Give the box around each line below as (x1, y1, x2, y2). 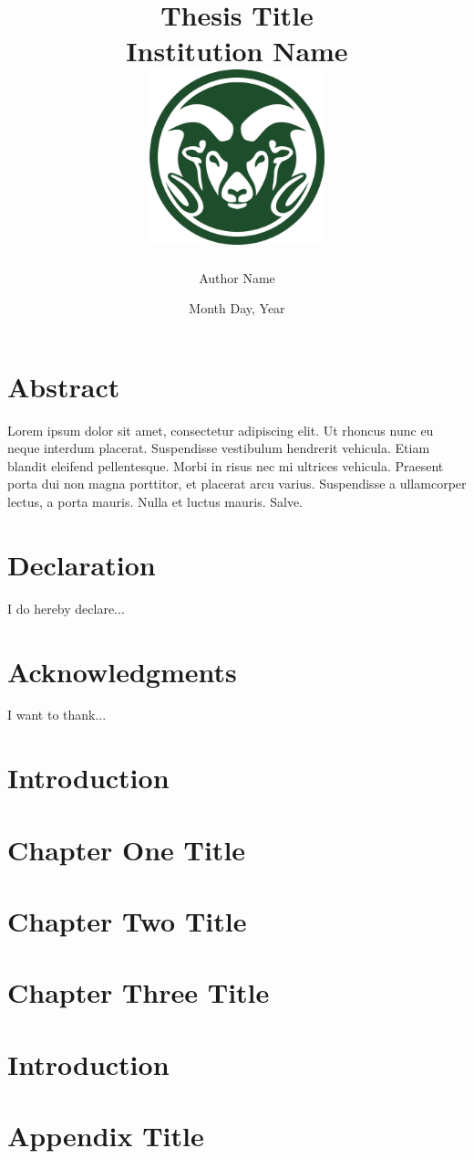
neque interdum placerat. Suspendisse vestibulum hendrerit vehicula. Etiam (7, 438, 430, 458)
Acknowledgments (7, 652, 237, 690)
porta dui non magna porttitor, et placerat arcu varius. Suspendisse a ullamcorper (7, 474, 467, 493)
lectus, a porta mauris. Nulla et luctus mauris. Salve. (7, 492, 303, 511)
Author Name (199, 268, 275, 287)
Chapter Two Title (7, 901, 247, 939)
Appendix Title (7, 1117, 204, 1154)
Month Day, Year (189, 299, 285, 318)
